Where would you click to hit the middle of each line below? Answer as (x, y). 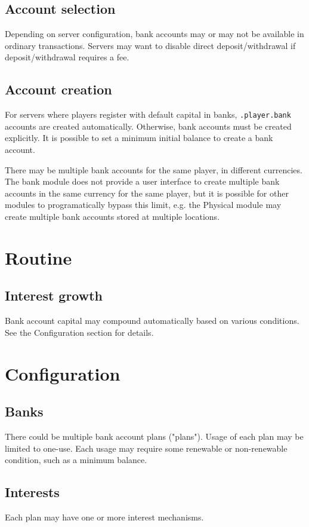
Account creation (58, 89)
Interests (32, 492)
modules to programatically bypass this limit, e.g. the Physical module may (143, 205)
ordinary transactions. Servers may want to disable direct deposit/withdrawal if (150, 45)
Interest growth (54, 295)
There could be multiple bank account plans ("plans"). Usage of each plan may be (154, 436)
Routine (38, 257)
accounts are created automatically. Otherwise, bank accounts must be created (148, 126)
